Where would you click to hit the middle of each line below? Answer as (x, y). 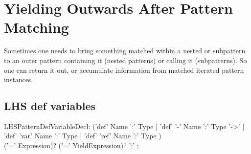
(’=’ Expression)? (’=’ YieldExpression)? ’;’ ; (71, 145)
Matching (36, 27)
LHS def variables (50, 106)
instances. (19, 79)
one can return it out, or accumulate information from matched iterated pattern (124, 70)
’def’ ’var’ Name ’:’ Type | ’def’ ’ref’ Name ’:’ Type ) (83, 136)
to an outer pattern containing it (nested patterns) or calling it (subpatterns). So (125, 60)
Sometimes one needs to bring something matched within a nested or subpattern (125, 51)
